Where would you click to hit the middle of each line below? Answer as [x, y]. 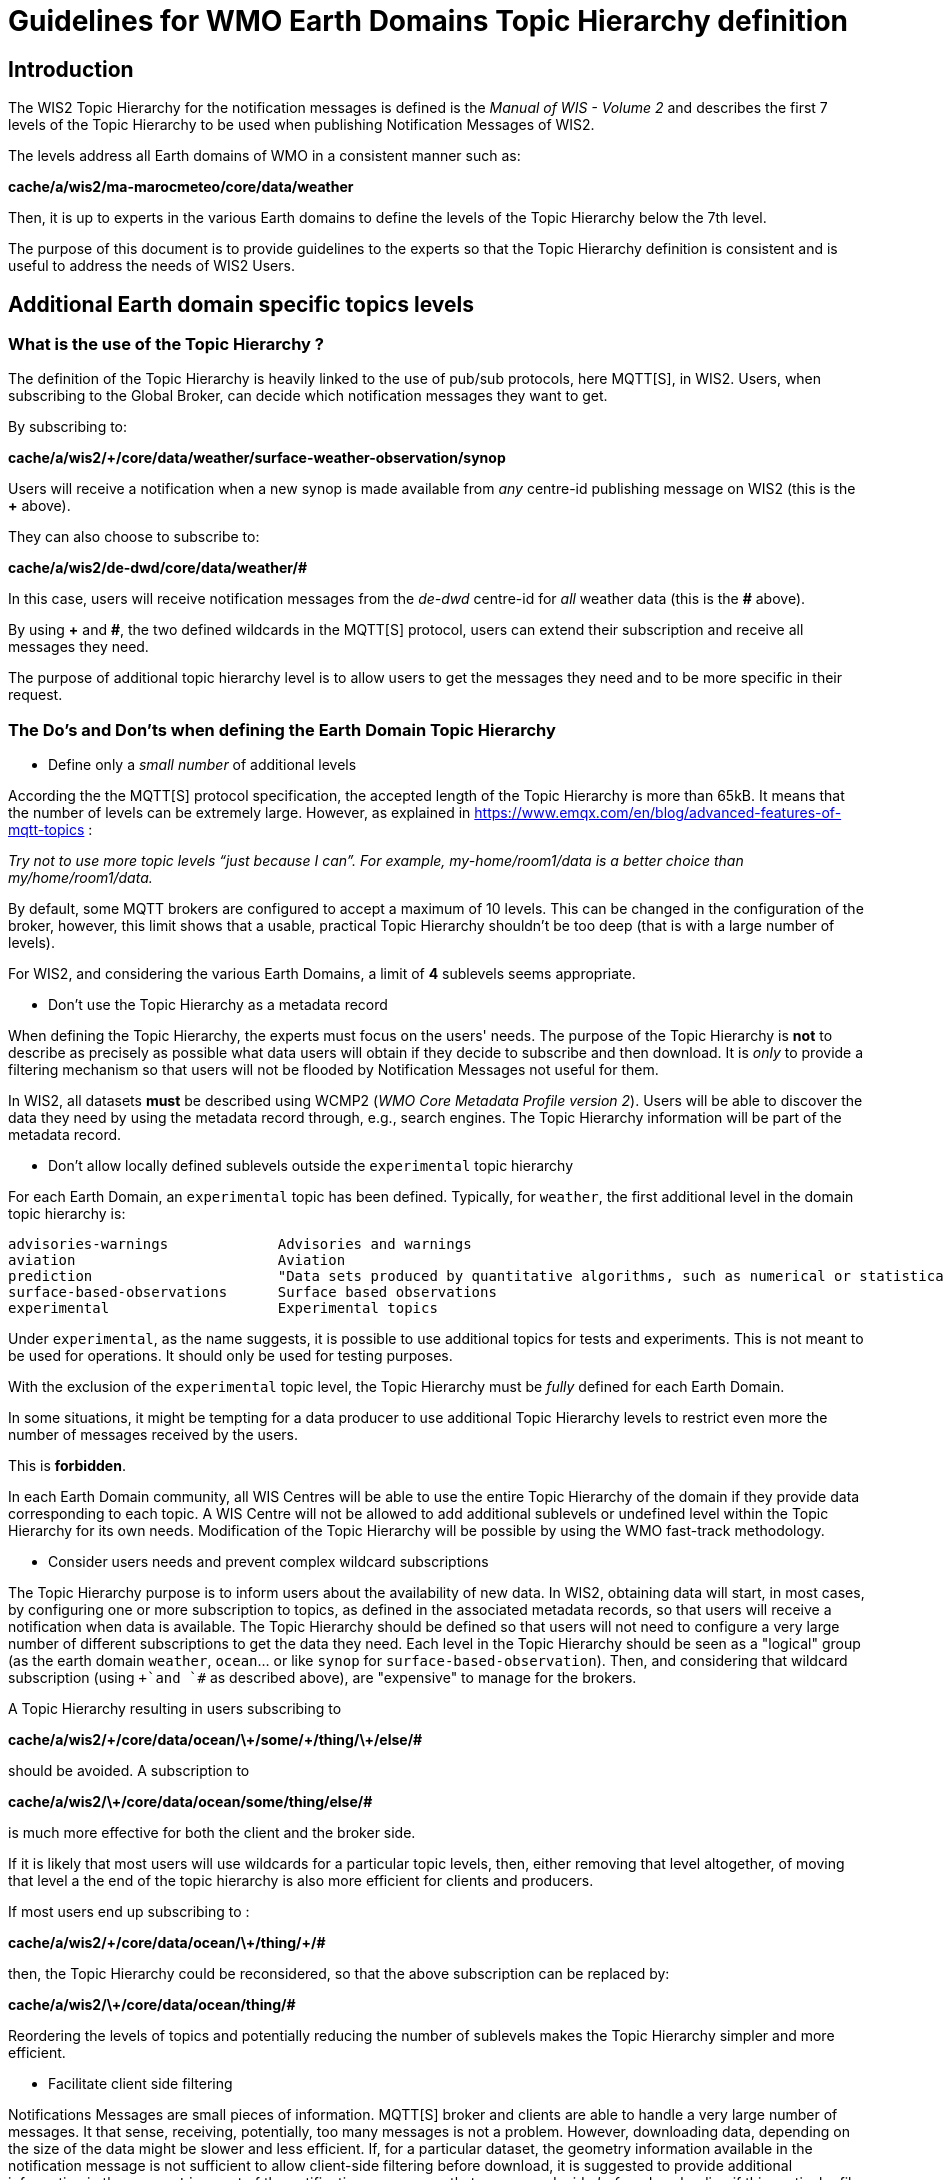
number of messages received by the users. [153, 1435]
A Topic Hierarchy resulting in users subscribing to [175, 1709]
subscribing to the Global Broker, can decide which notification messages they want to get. [308, 396]
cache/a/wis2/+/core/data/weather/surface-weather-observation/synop [257, 458]
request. [35, 695]
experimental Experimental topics [223, 1308]
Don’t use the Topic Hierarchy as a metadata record [218, 1005]
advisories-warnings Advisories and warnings [240, 1244]
